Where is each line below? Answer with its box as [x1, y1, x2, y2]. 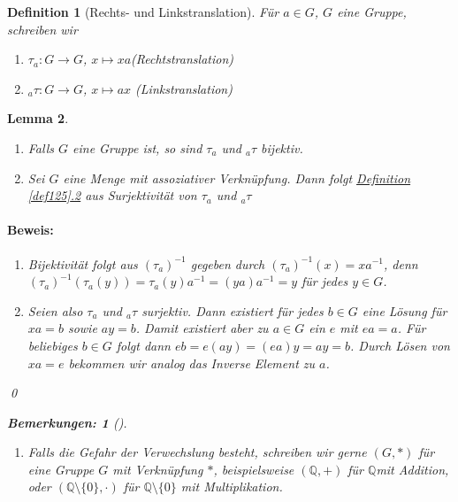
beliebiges [27, 336, 78, 354]
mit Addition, [376, 460, 449, 478]
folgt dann [116, 336, 171, 354]
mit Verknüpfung [112, 460, 203, 478]
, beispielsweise [213, 460, 294, 478]
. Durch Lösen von [350, 336, 450, 354]
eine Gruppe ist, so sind [73, 138, 202, 157]
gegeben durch [190, 254, 265, 273]
